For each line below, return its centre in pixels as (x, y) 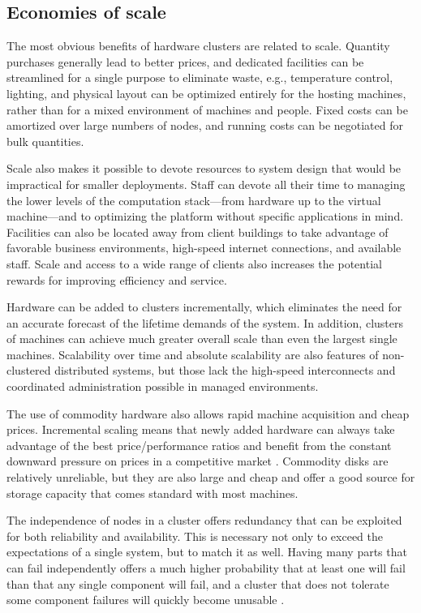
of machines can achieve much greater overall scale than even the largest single (202, 339)
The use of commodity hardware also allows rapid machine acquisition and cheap (208, 413)
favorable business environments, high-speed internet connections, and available (204, 248)
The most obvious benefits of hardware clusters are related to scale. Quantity (198, 46)
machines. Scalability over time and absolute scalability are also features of (193, 354)
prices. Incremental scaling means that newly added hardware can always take (201, 429)
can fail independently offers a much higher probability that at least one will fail (206, 568)
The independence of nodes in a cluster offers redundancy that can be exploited (204, 520)
